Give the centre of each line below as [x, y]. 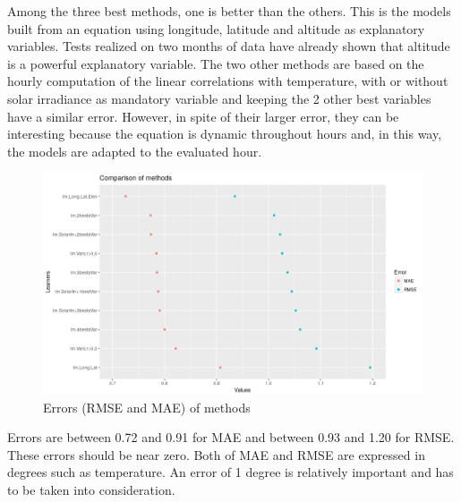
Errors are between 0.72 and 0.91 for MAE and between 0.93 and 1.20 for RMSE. [231, 437]
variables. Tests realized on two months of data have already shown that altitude [229, 46]
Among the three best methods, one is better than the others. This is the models [229, 11]
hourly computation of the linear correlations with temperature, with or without [228, 81]
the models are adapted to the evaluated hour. [135, 151]
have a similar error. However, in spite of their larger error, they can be [203, 116]
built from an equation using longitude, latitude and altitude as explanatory [216, 28]
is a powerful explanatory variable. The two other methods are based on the [216, 63]
